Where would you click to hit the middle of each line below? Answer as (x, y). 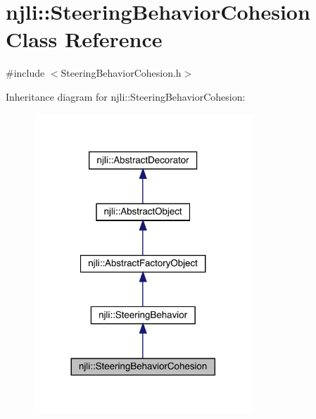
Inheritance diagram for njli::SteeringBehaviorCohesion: (126, 96)
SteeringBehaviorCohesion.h (121, 73)
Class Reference (84, 39)
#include (25, 73)
